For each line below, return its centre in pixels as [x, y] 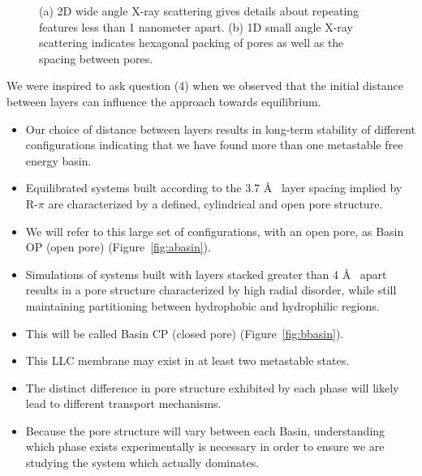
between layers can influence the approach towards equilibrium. [164, 101]
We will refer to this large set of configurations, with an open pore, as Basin [215, 231]
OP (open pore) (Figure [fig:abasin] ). [118, 247]
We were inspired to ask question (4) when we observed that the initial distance [205, 86]
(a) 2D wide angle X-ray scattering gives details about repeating [199, 11]
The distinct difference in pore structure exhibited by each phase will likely [212, 387]
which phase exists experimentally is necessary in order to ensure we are [205, 446]
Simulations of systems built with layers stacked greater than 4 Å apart [206, 274]
